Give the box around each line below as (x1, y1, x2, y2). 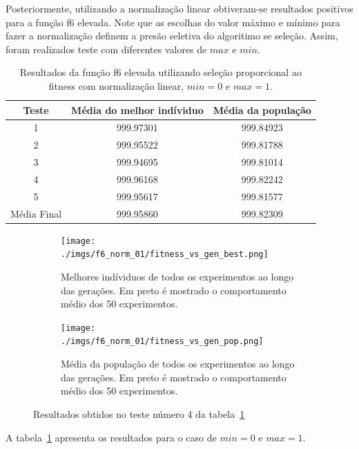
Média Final (10, 206, 62, 220)
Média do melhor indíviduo (71, 102, 204, 117)
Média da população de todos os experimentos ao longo (61, 356, 295, 371)
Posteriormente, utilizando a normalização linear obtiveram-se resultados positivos (6, 1, 353, 15)
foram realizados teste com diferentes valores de (6, 41, 207, 56)
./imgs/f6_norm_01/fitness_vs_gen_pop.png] (61, 336, 264, 347)
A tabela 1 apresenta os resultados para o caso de (6, 430, 217, 444)
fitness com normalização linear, (48, 78, 184, 93)
